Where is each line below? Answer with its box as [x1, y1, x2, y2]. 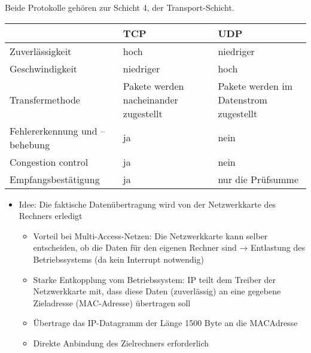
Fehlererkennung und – [10, 123, 105, 138]
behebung [10, 137, 50, 151]
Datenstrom [218, 92, 267, 106]
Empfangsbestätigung [10, 172, 100, 186]
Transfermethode [10, 92, 80, 106]
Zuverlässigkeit [10, 44, 72, 58]
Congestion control [10, 154, 89, 169]
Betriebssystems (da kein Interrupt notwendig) [33, 252, 204, 265]
